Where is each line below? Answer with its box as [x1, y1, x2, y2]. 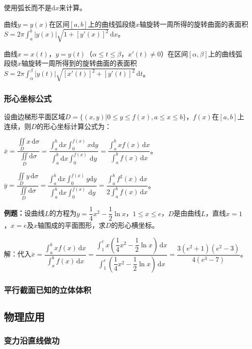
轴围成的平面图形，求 [37, 220, 106, 230]
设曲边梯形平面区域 [4, 111, 65, 121]
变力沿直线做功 [4, 334, 60, 347]
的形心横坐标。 [111, 220, 159, 230]
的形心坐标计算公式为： [36, 121, 112, 131]
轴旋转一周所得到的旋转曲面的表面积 [21, 58, 137, 68]
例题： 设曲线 [4, 208, 45, 218]
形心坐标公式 [4, 92, 52, 104]
